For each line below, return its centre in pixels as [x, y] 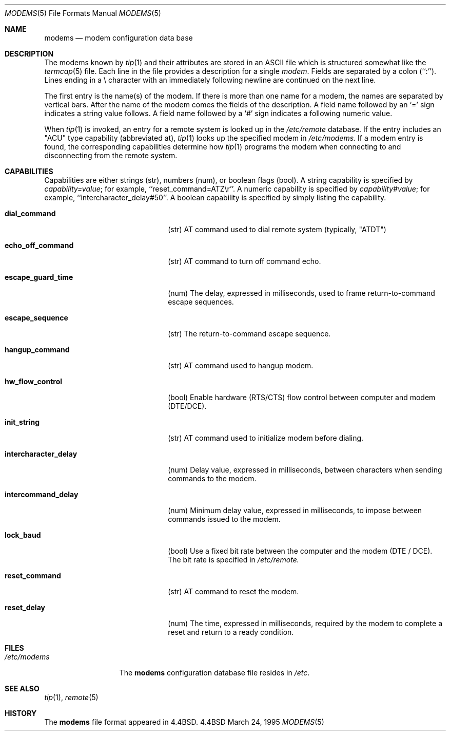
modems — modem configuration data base [119, 38]
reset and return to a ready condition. [231, 632]
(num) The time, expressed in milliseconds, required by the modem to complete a [305, 623]
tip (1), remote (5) [71, 697]
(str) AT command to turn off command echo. [244, 261]
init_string [22, 422]
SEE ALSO [22, 689]
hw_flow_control [34, 381]
